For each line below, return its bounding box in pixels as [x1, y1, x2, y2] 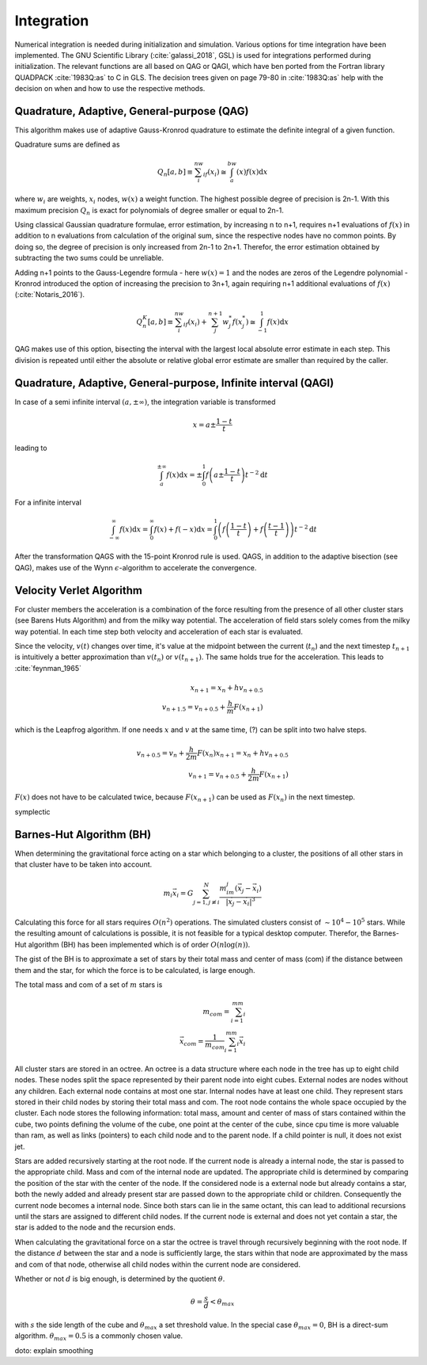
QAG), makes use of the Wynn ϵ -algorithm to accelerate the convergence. [14, 562, 257, 572]
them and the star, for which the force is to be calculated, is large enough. [14, 965, 255, 974]
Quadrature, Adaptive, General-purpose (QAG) [14, 104, 249, 118]
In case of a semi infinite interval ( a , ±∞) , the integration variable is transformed [14, 397, 276, 406]
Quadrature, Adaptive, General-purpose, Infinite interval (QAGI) [14, 376, 334, 390]
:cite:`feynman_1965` [14, 663, 82, 673]
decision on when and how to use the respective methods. [14, 84, 206, 93]
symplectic [14, 806, 51, 816]
